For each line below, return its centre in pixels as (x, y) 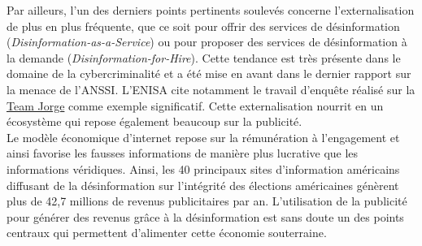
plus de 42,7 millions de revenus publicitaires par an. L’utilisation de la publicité (207, 201)
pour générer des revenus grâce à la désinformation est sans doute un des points (205, 216)
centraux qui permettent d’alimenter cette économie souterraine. (167, 233)
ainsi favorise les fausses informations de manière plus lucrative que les (183, 153)
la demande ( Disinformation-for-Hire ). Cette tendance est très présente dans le (204, 57)
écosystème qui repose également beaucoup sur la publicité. (154, 121)
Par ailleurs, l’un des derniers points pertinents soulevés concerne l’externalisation (211, 10)
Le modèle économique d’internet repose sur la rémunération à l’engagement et (203, 137)
